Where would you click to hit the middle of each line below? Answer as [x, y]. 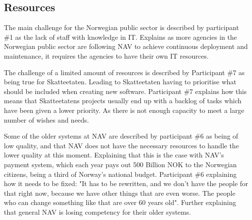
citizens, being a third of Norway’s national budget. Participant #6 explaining [120, 174]
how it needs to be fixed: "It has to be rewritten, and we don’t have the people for [126, 183]
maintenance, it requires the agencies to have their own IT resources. [106, 55]
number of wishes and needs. [47, 119]
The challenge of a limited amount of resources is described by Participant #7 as [124, 72]
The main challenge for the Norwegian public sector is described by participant [122, 27]
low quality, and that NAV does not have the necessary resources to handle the [121, 145]
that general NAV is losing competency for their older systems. [98, 212]
